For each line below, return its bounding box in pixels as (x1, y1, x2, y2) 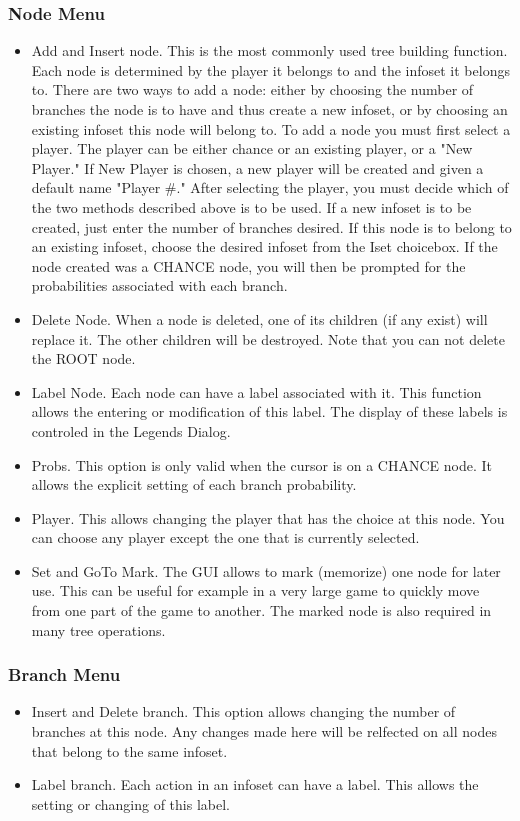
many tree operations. (31, 619, 166, 640)
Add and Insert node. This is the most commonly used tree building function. (31, 40, 508, 61)
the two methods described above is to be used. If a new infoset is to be (31, 196, 472, 217)
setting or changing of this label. (31, 793, 230, 814)
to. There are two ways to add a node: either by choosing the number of (31, 79, 474, 100)
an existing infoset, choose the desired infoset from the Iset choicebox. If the (31, 236, 498, 257)
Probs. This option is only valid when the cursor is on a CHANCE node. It (31, 454, 492, 475)
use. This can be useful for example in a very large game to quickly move (31, 580, 480, 601)
